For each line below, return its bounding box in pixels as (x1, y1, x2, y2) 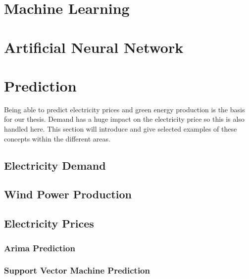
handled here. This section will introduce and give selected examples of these (4, 124, 237, 134)
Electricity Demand (4, 157, 106, 173)
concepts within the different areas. (4, 133, 110, 143)
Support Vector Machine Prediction (4, 264, 150, 277)
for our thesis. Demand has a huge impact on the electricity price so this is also (4, 114, 245, 124)
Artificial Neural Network (4, 37, 184, 57)
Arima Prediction (4, 241, 75, 254)
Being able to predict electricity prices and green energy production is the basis (4, 104, 245, 114)
